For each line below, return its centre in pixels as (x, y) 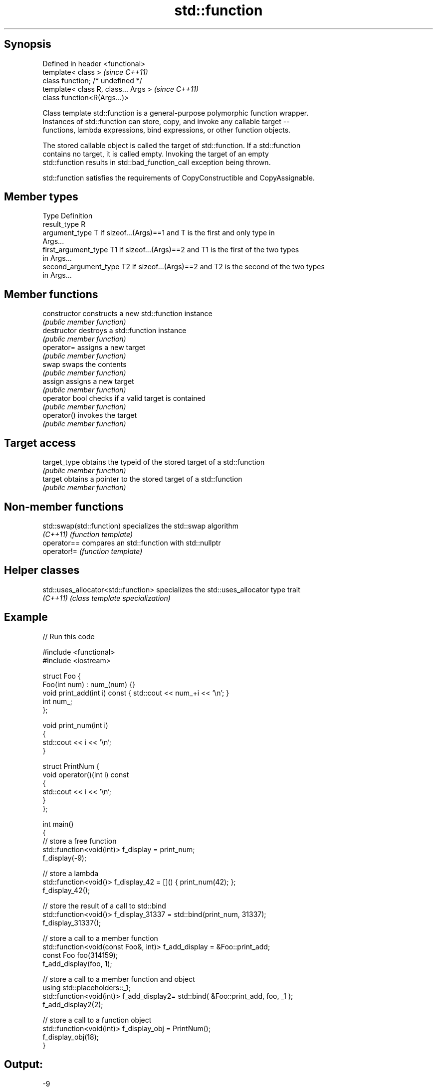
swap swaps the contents (85, 364)
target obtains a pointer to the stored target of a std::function (142, 479)
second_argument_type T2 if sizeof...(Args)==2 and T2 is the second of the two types (184, 267)
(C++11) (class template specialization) (107, 598)
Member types (41, 197)
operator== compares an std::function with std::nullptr (132, 543)
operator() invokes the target (90, 415)
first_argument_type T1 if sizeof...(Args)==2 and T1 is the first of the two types (171, 250)
